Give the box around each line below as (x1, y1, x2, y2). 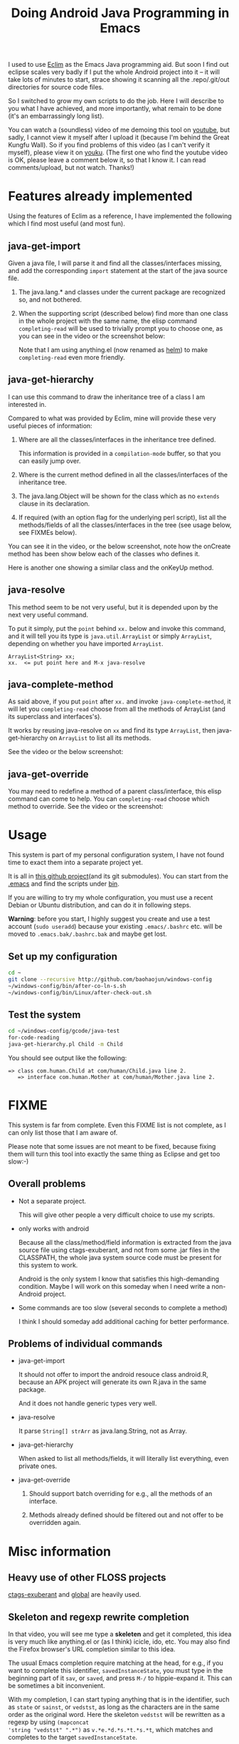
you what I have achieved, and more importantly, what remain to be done (8, 105, 222, 113)
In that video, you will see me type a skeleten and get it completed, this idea (8, 1630, 232, 1639)
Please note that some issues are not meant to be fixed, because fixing (8, 1142, 216, 1150)
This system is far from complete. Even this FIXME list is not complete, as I (8, 1120, 226, 1129)
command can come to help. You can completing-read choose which (8, 794, 210, 803)
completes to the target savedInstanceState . (8, 1733, 138, 1742)
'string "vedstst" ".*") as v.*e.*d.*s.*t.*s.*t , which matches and (8, 1726, 213, 1734)
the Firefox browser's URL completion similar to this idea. (8, 1645, 176, 1654)
